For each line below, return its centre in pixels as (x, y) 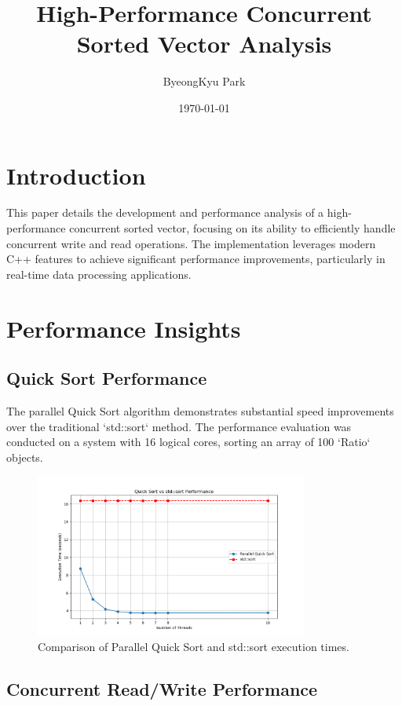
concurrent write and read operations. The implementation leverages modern (191, 243)
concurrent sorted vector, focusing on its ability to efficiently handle (232, 228)
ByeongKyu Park (204, 81)
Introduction (76, 175)
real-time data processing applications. (99, 274)
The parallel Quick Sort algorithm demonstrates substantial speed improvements (200, 410)
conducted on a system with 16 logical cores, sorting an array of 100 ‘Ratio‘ (188, 442)
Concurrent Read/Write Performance (162, 689)
